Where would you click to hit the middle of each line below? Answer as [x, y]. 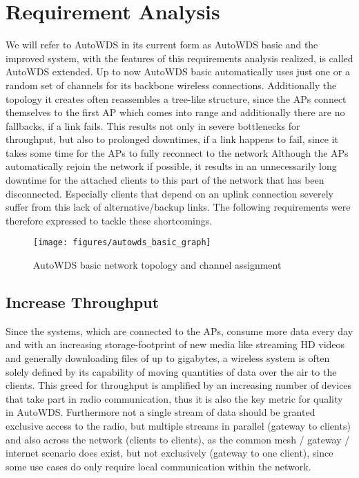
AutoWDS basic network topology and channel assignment [157, 265]
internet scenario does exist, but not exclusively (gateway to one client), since [169, 453]
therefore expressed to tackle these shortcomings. [109, 220]
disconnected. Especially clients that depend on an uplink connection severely [170, 193]
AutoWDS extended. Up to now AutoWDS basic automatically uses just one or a [178, 71]
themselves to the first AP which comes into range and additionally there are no [175, 112]
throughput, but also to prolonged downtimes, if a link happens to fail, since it [172, 139]
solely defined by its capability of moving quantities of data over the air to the [171, 371]
